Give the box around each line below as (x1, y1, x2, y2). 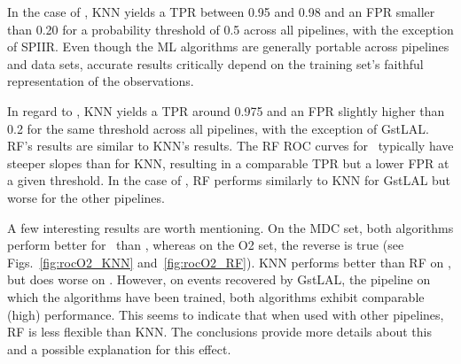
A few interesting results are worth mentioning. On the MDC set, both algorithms (7, 218, 454, 236)
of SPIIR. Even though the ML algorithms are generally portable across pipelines (7, 37, 449, 56)
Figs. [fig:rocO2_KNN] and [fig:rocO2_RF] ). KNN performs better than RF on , (7, 252, 451, 271)
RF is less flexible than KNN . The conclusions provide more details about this (7, 322, 432, 341)
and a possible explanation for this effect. (7, 339, 231, 358)
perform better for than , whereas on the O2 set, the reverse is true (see (7, 236, 404, 254)
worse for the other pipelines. (7, 188, 165, 206)
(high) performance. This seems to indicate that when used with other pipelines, (7, 305, 444, 323)
